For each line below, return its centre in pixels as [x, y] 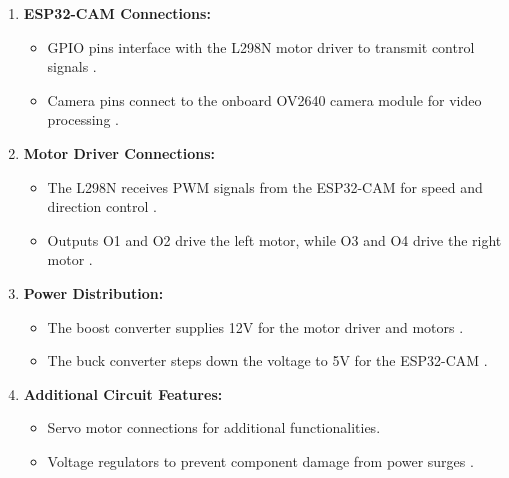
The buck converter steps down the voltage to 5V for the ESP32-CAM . [267, 360]
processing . [83, 119]
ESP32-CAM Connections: [117, 13]
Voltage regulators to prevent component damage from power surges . [260, 460]
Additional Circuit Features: [123, 393]
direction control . [102, 206]
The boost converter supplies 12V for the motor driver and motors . [255, 326]
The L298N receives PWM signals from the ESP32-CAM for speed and [265, 186]
